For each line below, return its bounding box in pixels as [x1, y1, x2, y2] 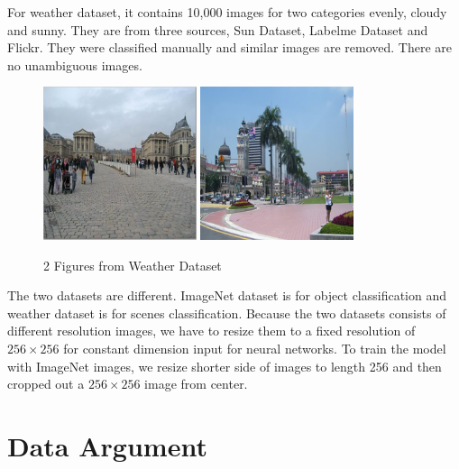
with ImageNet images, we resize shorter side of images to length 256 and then [7, 356, 442, 375]
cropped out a [7, 374, 85, 393]
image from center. [144, 374, 248, 393]
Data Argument [7, 427, 207, 464]
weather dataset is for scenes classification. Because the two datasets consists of [7, 303, 446, 322]
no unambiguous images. [7, 55, 142, 74]
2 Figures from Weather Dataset [43, 255, 222, 274]
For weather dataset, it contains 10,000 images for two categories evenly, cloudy [7, 3, 447, 21]
